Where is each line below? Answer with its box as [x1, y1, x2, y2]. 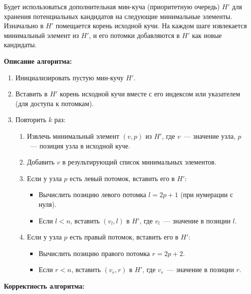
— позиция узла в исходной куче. [30, 140, 130, 150]
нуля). [38, 199, 57, 209]
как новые [192, 30, 222, 40]
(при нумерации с [180, 189, 233, 200]
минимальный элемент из [4, 30, 79, 40]
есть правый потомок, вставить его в [70, 232, 179, 242]
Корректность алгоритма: [4, 280, 85, 291]
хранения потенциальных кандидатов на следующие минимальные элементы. [4, 11, 233, 21]
